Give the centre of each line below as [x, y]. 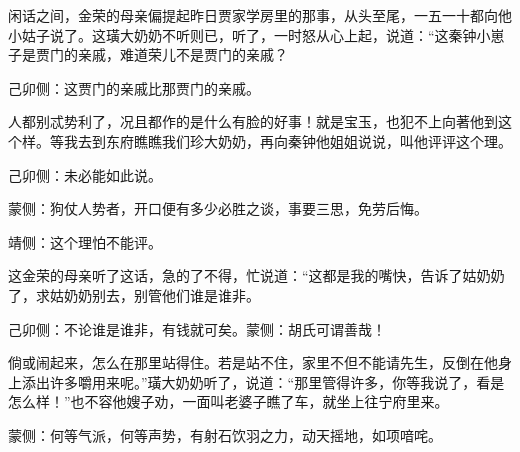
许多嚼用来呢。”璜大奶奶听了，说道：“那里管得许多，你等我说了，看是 [277, 381]
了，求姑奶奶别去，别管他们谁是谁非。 [134, 294]
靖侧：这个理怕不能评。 [85, 241]
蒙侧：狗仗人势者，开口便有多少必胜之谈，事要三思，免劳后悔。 [218, 208]
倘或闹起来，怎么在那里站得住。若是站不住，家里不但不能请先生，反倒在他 [253, 362]
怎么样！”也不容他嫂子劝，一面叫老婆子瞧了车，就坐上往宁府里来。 [228, 401]
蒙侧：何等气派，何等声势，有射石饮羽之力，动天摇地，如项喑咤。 [225, 434]
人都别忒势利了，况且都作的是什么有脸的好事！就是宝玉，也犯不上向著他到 [253, 121]
